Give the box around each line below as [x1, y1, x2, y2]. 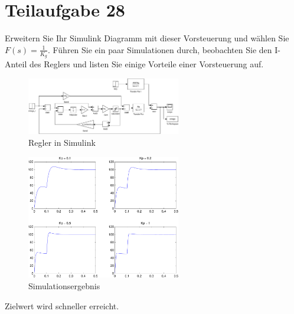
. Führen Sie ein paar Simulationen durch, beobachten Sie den [47, 43, 272, 55]
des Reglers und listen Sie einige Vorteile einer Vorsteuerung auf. [29, 57, 264, 70]
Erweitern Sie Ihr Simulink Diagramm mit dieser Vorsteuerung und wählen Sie [5, 32, 289, 44]
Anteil [5, 57, 27, 70]
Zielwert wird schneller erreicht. [5, 299, 119, 312]
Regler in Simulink [28, 136, 96, 149]
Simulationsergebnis [28, 279, 100, 292]
